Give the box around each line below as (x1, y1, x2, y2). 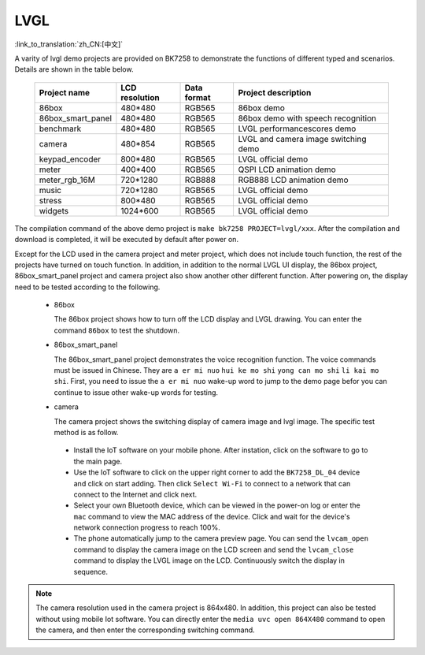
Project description (238, 87, 312, 98)
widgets (39, 205, 69, 216)
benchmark (39, 123, 82, 134)
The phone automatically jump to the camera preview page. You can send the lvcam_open (73, 534, 369, 543)
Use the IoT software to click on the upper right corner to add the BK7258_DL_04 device (73, 467, 360, 477)
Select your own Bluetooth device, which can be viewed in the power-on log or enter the (73, 501, 361, 510)
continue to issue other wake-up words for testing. (54, 387, 219, 397)
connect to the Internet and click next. (73, 489, 198, 499)
